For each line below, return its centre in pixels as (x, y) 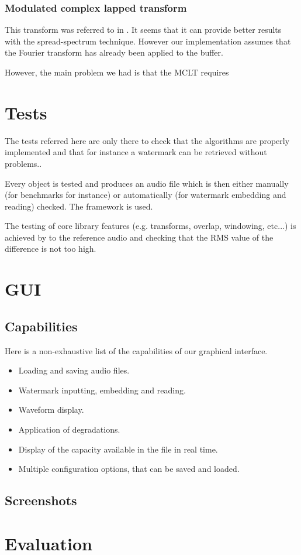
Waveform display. (51, 410)
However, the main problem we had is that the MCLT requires (117, 72)
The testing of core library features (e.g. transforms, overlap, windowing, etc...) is (150, 226)
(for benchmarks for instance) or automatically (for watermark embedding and (146, 195)
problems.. (23, 163)
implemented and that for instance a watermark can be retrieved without (136, 152)
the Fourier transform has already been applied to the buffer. (114, 52)
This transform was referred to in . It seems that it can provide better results (143, 30)
